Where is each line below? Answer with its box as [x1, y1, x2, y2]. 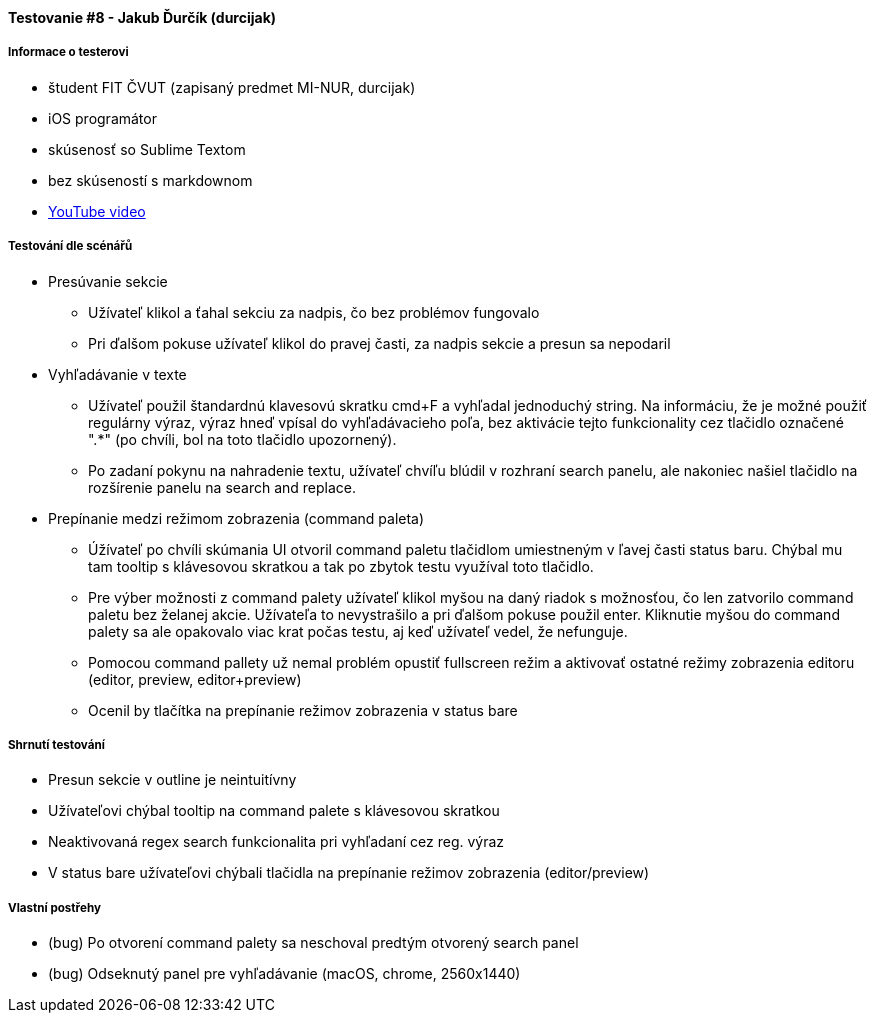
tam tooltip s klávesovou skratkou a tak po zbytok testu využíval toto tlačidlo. [88, 557, 594, 575]
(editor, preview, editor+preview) [88, 670, 302, 688]
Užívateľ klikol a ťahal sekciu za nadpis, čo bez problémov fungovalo [88, 303, 540, 321]
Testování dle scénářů [8, 239, 133, 254]
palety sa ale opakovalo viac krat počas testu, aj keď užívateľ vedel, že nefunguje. [88, 622, 628, 640]
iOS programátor [48, 109, 157, 127]
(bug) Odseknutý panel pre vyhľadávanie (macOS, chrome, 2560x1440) [48, 965, 521, 983]
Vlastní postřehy [8, 900, 101, 915]
